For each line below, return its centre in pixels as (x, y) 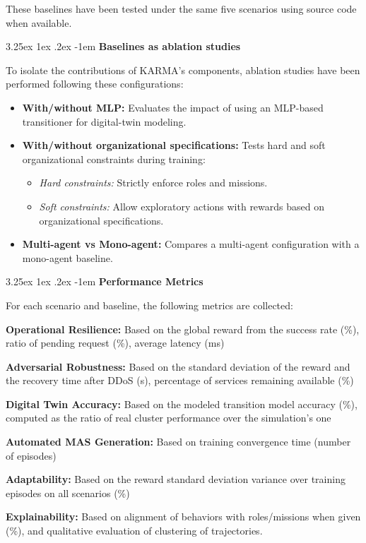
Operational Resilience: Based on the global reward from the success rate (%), (183, 329)
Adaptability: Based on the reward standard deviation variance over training (176, 479)
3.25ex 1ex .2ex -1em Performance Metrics (105, 281)
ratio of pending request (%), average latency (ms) (115, 343)
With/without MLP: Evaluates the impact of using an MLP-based (173, 107)
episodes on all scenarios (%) (68, 493)
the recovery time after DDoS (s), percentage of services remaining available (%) (180, 380)
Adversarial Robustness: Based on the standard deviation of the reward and (178, 366)
